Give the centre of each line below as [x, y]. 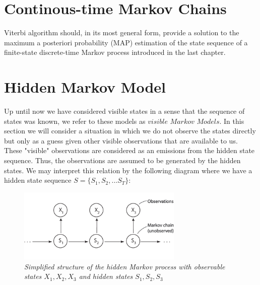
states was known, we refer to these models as [75, 121]
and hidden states [106, 276]
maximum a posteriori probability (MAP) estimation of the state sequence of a [126, 42]
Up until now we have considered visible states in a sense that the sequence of [124, 111]
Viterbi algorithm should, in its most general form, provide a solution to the [122, 32]
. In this [232, 121]
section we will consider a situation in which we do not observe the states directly [130, 131]
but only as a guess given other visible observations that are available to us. [121, 140]
